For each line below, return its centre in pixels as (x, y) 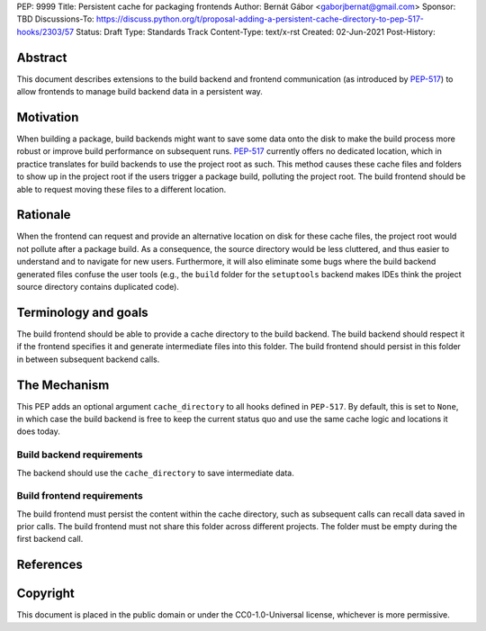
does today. (38, 431)
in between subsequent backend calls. (88, 359)
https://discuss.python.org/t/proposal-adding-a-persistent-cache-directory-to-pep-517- (260, 19)
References (49, 565)
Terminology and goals (82, 312)
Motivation (48, 117)
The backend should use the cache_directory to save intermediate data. (155, 473)
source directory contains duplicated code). (98, 287)
